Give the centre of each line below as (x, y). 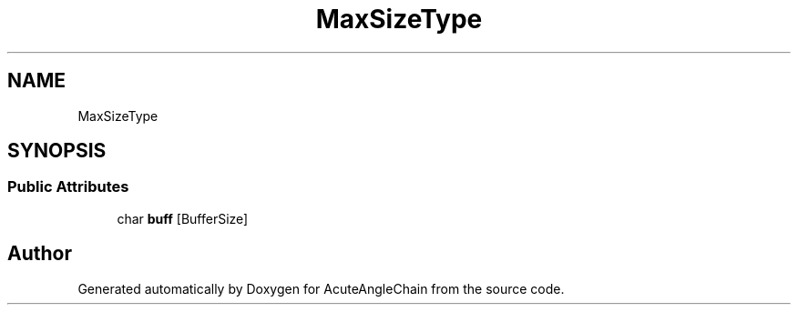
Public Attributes (68, 187)
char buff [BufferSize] (183, 218)
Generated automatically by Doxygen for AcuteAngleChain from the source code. (321, 288)
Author (40, 254)
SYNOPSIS (57, 151)
